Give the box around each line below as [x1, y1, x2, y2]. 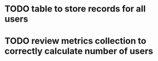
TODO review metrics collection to [4, 36, 147, 47]
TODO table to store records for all [4, 3, 146, 14]
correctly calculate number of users [4, 46, 154, 57]
